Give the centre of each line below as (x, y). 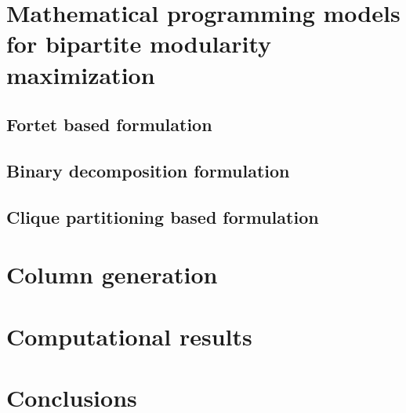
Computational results (129, 336)
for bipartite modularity (139, 44)
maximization (81, 74)
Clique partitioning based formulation (163, 216)
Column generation (112, 274)
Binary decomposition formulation (148, 170)
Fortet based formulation (109, 124)
